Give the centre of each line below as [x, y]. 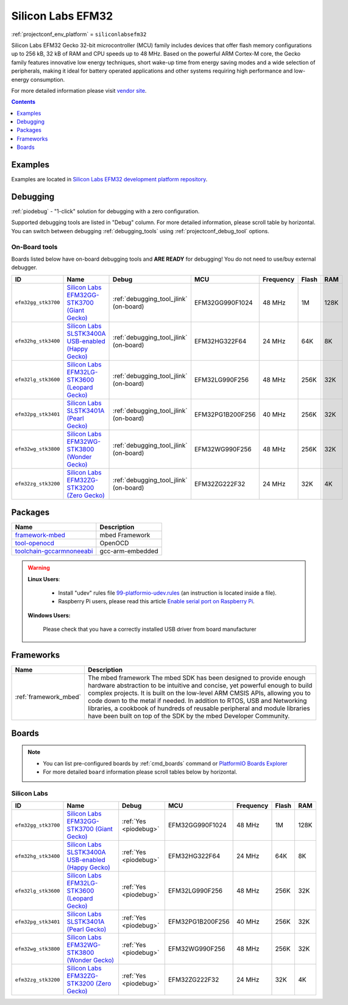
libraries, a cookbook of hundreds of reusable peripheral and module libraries [199, 708]
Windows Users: [49, 615]
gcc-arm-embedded [129, 551]
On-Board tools [34, 247]
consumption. [48, 79]
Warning [39, 568]
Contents [23, 102]
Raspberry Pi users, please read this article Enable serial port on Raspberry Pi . [157, 601]
